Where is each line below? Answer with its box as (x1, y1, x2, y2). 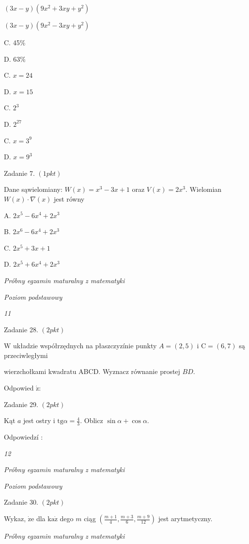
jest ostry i (23, 415, 55, 425)
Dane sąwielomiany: (4, 184, 62, 194)
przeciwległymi (4, 350, 48, 360)
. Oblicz (80, 415, 103, 425)
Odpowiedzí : (4, 432, 43, 442)
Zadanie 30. (4, 497, 38, 507)
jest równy (54, 193, 85, 204)
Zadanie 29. (4, 399, 38, 409)
